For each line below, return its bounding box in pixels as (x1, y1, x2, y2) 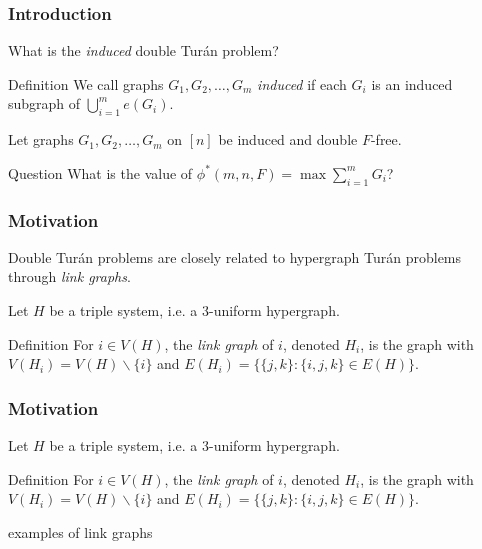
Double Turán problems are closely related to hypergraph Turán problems (8, 246, 462, 267)
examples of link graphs (8, 521, 153, 542)
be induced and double (218, 129, 358, 150)
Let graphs (8, 129, 74, 150)
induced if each (257, 73, 347, 94)
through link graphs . (8, 266, 131, 287)
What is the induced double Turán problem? (8, 40, 279, 61)
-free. (370, 129, 402, 150)
